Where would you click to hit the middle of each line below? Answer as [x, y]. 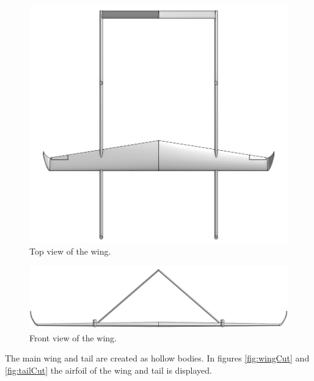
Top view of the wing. [70, 251]
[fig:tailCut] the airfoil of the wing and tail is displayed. [108, 370]
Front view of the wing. [73, 337]
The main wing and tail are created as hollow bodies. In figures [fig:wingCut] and [157, 358]
